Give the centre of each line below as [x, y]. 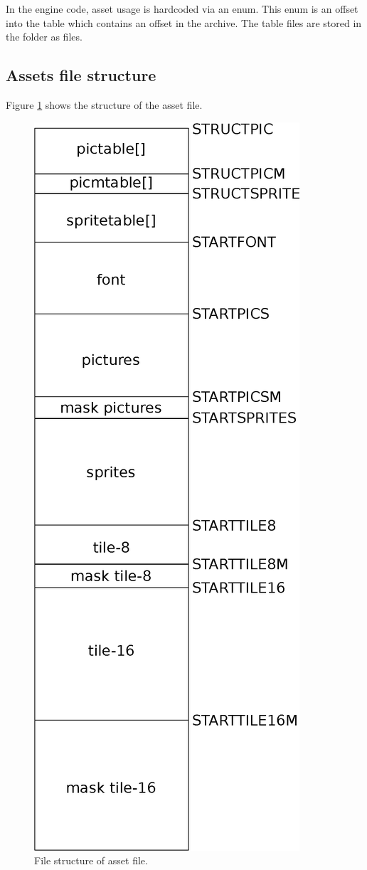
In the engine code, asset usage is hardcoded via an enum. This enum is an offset [182, 9]
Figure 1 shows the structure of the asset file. [104, 104]
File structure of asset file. [91, 860]
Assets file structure [81, 75]
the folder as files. [44, 37]
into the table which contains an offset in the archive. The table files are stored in [184, 22]
